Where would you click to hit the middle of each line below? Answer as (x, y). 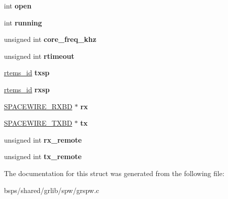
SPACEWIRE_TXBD (38, 123)
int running (23, 22)
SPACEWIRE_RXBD (38, 106)
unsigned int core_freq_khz (50, 39)
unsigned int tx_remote (43, 156)
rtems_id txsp (27, 73)
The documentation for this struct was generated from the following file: (114, 173)
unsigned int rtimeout (39, 56)
